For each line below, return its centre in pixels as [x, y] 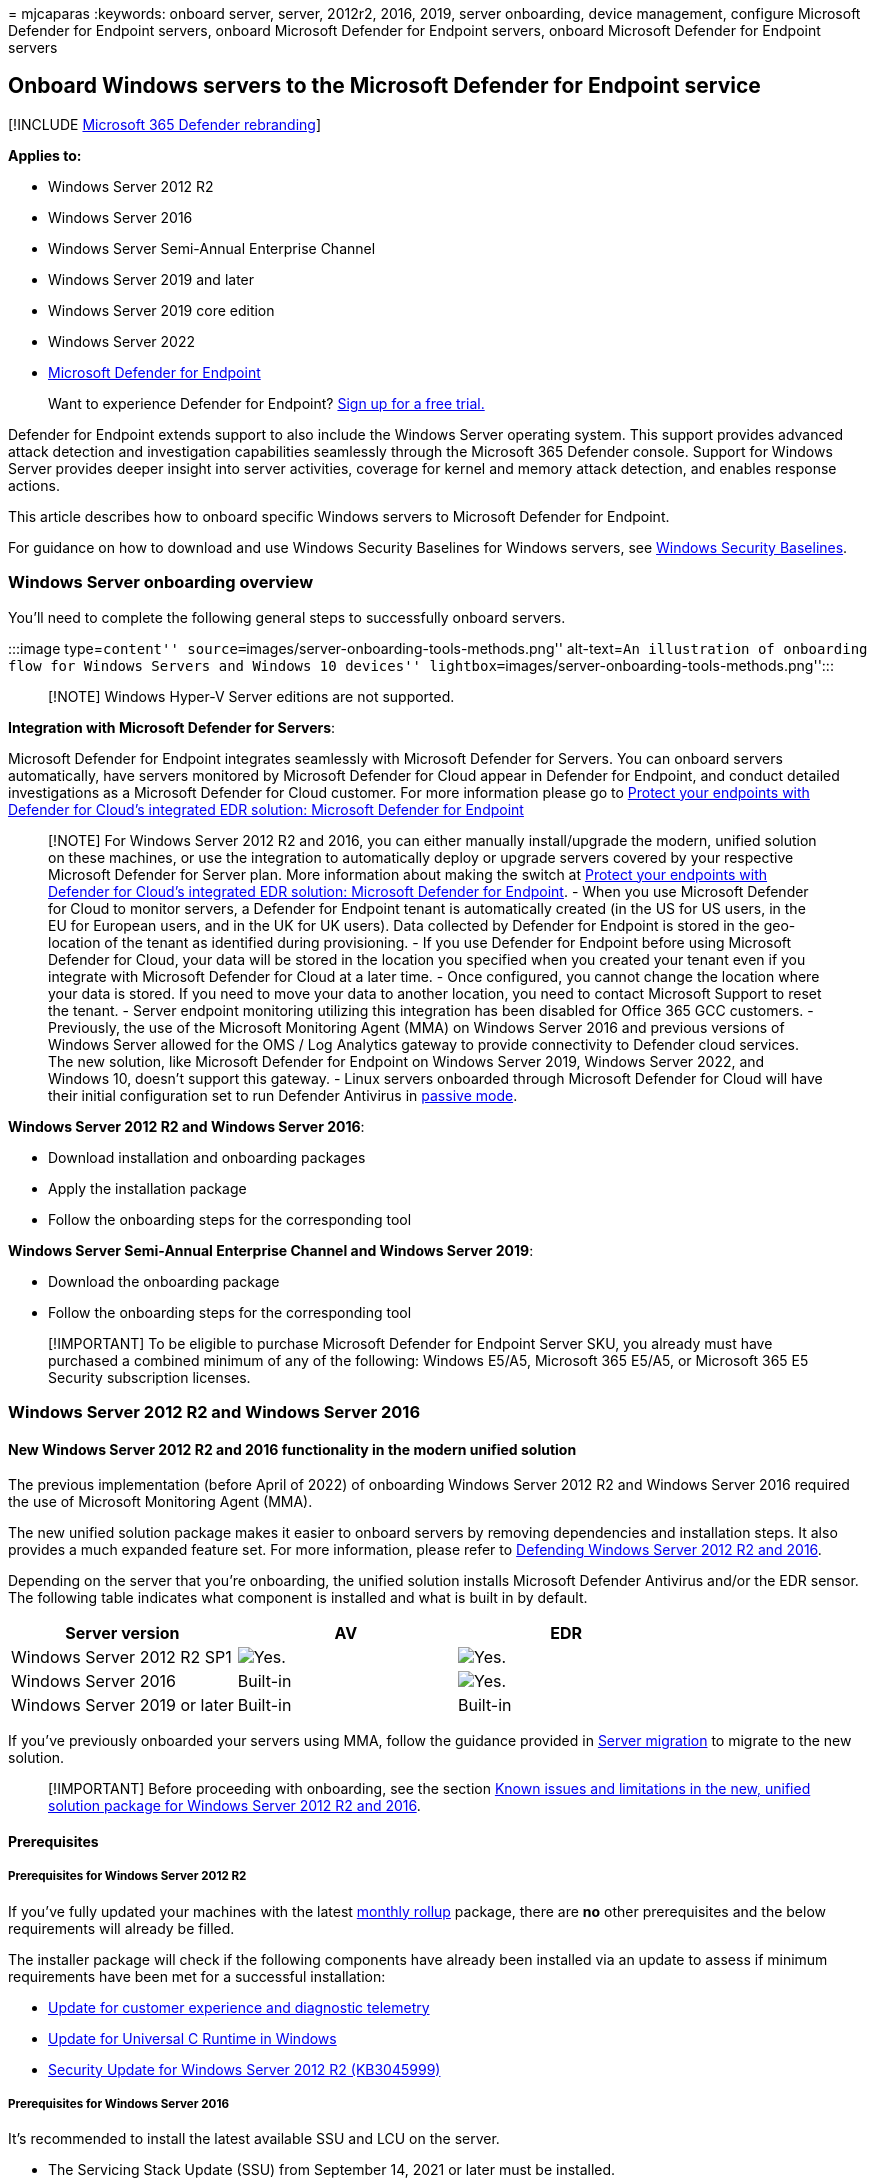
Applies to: [45, 155]
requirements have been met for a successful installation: [197, 1976]
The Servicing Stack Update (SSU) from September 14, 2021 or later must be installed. [332, 2170]
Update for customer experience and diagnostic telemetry [239, 2007]
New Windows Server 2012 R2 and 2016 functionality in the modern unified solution [292, 1449]
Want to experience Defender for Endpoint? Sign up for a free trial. [266, 403]
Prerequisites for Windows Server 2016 [118, 2103]
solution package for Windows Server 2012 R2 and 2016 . [234, 1806]
